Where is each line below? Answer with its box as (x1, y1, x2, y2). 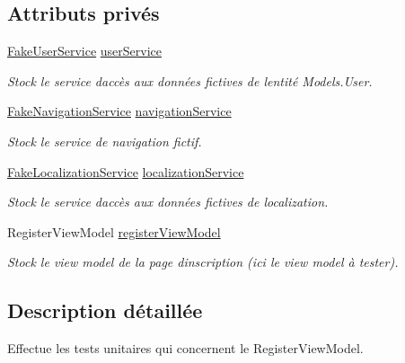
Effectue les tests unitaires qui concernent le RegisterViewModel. (7, 339, 364, 358)
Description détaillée (7, 297, 203, 324)
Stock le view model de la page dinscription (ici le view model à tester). (7, 252, 399, 271)
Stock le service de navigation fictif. (7, 131, 202, 150)
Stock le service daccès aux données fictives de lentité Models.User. (7, 71, 373, 90)
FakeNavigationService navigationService (7, 102, 232, 120)
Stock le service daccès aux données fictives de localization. (7, 192, 329, 211)
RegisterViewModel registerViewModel (7, 222, 221, 241)
